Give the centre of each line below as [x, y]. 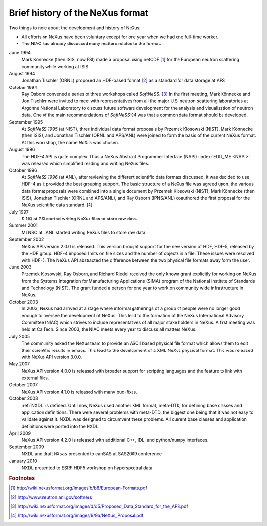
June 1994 [20, 52]
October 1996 [23, 170]
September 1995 [26, 122]
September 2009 [26, 447]
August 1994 [22, 73]
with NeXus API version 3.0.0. [52, 357]
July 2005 [20, 336]
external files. [35, 378]
